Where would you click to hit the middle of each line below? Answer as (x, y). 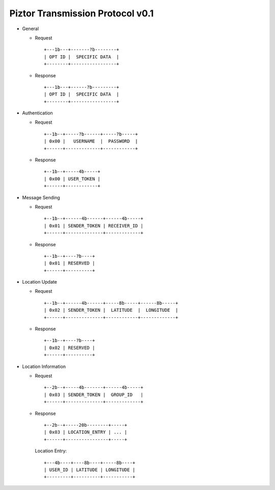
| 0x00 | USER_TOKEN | (72, 179)
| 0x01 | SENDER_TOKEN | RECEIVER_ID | (94, 226)
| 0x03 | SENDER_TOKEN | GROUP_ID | (94, 394)
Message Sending (41, 197)
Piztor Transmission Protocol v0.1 (81, 13)
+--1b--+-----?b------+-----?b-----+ (91, 134)
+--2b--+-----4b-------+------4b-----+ (94, 388)
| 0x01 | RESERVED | (70, 263)
